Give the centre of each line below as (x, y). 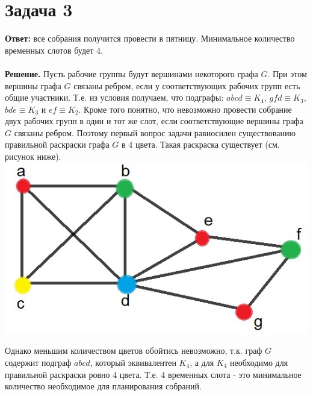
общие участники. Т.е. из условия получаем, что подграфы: (114, 97)
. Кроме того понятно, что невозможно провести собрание (185, 109)
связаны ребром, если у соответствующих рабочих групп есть (187, 85)
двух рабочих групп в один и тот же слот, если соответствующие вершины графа (154, 121)
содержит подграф (38, 362)
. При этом (287, 73)
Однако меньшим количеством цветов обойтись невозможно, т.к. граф (134, 350)
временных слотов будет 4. (54, 50)
